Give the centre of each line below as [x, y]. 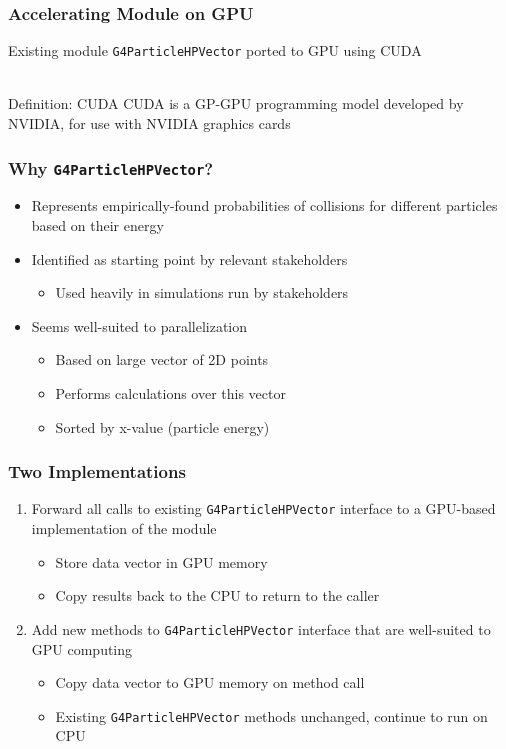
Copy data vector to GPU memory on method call [210, 682]
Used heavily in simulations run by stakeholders [202, 292]
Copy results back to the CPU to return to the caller [217, 595]
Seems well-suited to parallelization [139, 325]
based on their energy [97, 225]
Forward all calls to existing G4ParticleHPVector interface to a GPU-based [263, 508]
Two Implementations [97, 471]
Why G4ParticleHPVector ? [111, 167]
